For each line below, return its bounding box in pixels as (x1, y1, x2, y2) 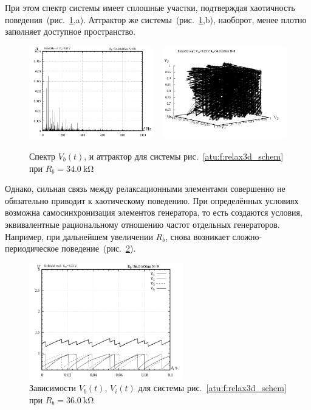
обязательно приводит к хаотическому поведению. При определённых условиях (5, 194, 299, 207)
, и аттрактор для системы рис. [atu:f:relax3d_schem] (84, 150, 284, 162)
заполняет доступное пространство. (5, 25, 136, 38)
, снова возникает (165, 230, 230, 242)
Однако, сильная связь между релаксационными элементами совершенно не (5, 182, 285, 195)
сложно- (232, 230, 262, 242)
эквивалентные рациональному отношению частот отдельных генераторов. (5, 217, 280, 230)
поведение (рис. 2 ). (61, 242, 136, 255)
